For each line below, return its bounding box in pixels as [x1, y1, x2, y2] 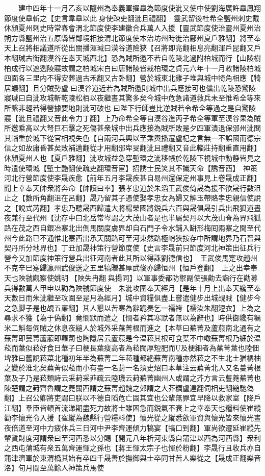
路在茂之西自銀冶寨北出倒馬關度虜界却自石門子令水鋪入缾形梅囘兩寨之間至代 [4, 222, 261, 233]
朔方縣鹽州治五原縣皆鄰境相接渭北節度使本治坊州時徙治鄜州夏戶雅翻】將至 [4, 32, 254, 43]
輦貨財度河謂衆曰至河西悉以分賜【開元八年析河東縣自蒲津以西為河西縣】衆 [4, 432, 254, 443]
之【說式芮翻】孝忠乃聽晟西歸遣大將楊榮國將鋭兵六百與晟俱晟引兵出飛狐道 [4, 202, 254, 213]
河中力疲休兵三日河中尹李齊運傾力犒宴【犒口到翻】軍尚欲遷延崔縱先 [32, 422, 261, 433]
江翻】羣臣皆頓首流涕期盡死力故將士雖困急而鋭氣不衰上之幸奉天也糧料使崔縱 [4, 402, 261, 413]
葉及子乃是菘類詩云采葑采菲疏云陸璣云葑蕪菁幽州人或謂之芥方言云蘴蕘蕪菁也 [4, 372, 261, 383]
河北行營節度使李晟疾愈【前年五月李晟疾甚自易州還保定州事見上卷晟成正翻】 [4, 172, 261, 183]
